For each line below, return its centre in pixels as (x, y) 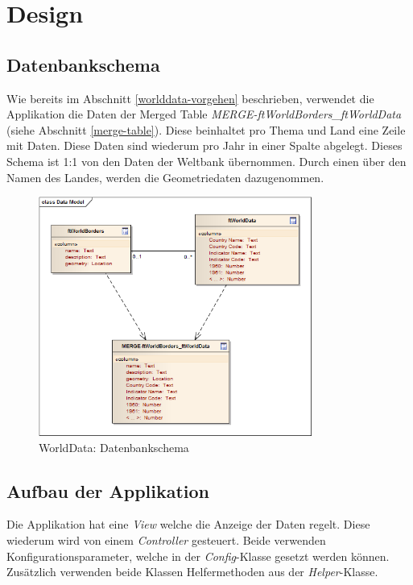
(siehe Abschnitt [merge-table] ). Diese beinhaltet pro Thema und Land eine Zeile (206, 129)
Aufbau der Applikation (108, 490)
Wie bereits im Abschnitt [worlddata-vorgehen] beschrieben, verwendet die (190, 98)
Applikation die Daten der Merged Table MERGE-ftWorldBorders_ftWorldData (204, 114)
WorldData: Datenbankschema (114, 447)
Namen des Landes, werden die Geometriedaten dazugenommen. (165, 177)
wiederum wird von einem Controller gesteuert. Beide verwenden (166, 540)
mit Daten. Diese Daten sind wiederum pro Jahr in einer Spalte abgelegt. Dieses (204, 145)
